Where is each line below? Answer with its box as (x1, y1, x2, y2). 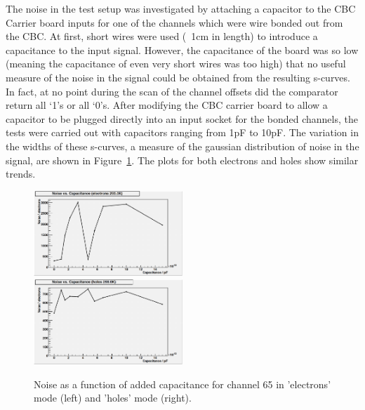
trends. (6, 166, 36, 181)
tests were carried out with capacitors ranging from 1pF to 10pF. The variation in (6, 125, 359, 140)
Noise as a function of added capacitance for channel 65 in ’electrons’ (34, 376, 331, 391)
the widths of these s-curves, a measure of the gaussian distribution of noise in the (6, 138, 359, 153)
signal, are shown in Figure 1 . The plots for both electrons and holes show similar (6, 152, 359, 167)
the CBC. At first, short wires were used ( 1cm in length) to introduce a (6, 29, 318, 44)
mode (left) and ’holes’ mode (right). (34, 390, 192, 405)
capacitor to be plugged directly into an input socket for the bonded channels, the (6, 111, 358, 126)
